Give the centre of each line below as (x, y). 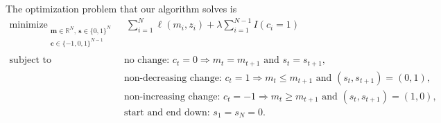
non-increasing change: (172, 96)
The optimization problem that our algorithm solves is (121, 8)
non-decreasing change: (173, 78)
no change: (147, 60)
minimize (28, 25)
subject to (30, 60)
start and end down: (167, 112)
